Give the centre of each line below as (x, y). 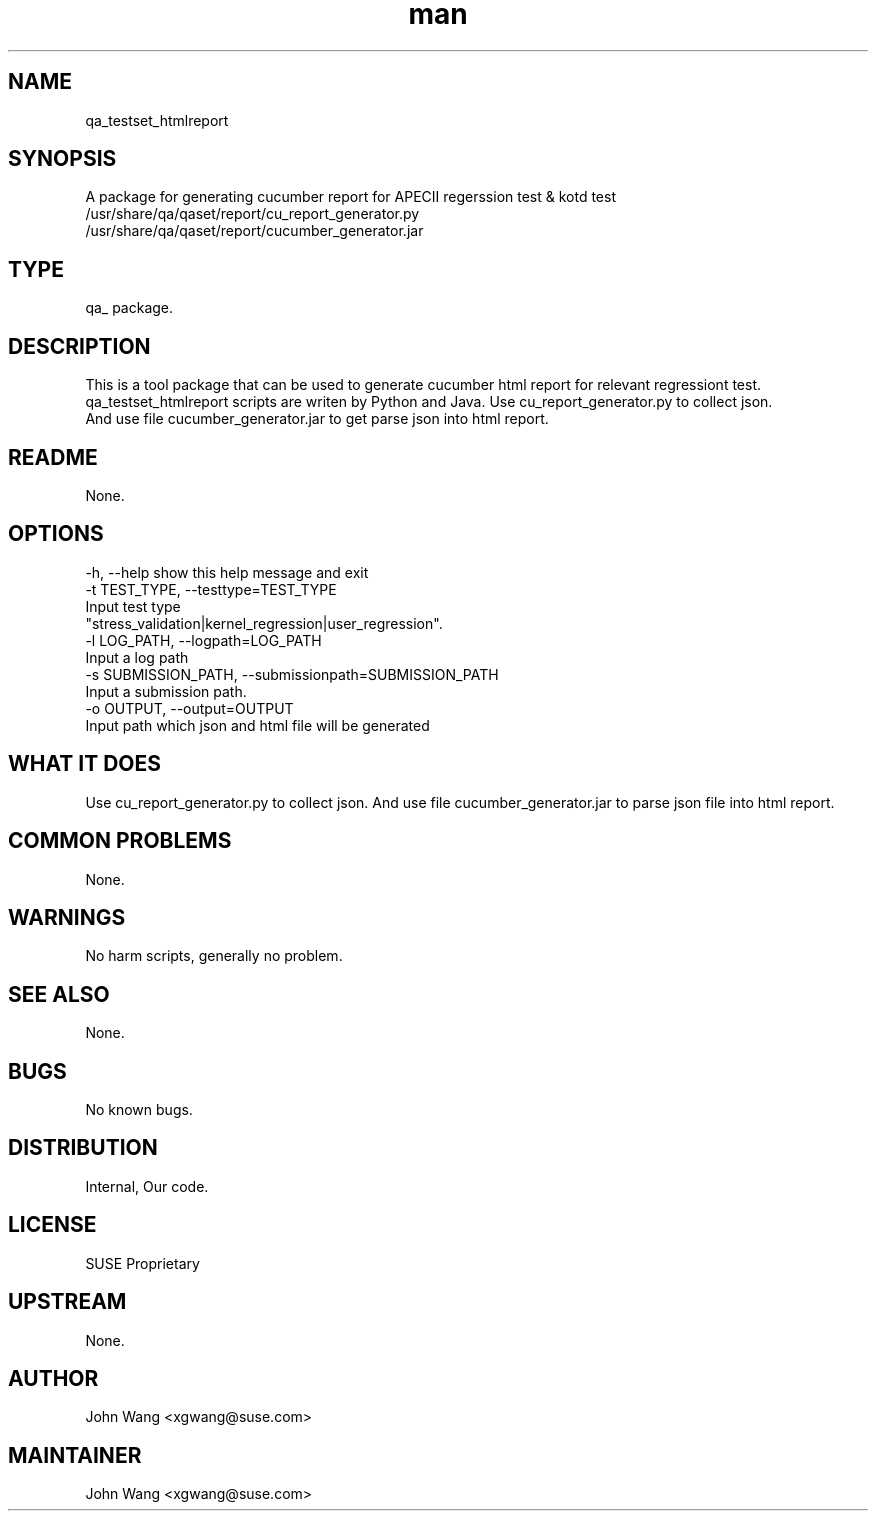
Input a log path (137, 657)
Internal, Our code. (147, 1186)
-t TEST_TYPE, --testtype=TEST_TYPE (211, 589)
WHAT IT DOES (85, 764)
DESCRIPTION (79, 346)
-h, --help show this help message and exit (227, 572)
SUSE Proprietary (142, 1263)
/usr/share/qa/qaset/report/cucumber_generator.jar (254, 231)
